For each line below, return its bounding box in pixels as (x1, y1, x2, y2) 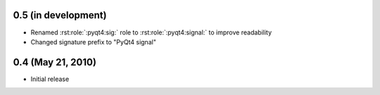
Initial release (30, 75, 70, 83)
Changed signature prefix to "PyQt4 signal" (30, 37, 156, 46)
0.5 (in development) (13, 9, 107, 21)
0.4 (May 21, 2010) (13, 56, 96, 68)
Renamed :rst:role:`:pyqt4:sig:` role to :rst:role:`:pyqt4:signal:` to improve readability (30, 28, 272, 37)
